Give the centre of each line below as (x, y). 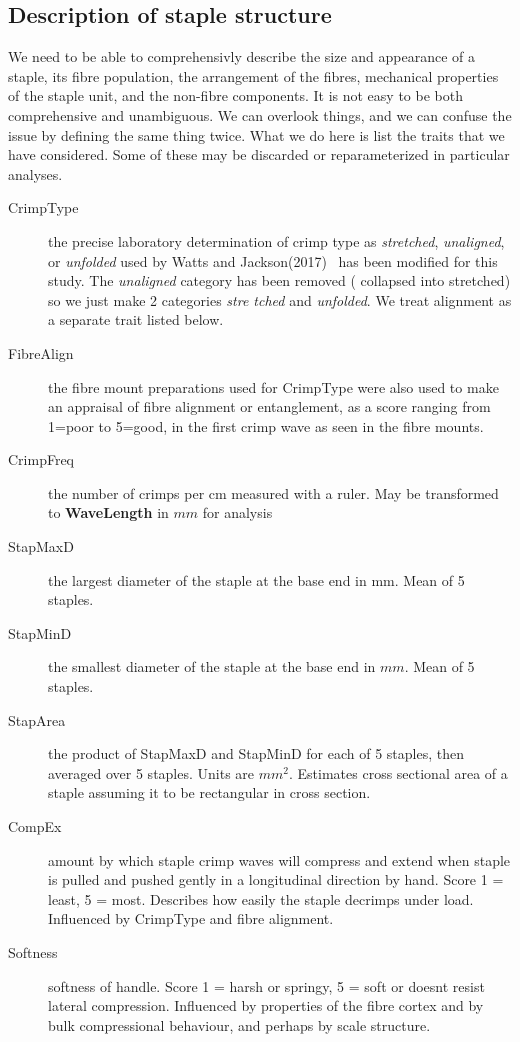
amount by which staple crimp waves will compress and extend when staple (279, 859)
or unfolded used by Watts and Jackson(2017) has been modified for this (273, 260)
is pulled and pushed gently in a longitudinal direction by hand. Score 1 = (276, 879)
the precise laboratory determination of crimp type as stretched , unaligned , (276, 240)
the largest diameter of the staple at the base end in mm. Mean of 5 (256, 579)
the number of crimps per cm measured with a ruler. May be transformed (273, 492)
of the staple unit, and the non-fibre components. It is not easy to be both (235, 95)
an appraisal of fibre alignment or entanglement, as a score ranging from (269, 406)
